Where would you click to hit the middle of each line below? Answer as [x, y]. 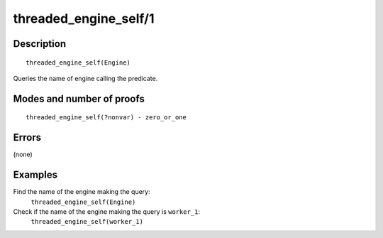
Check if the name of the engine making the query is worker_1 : [106, 211]
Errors [27, 137]
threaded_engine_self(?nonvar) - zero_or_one [106, 118]
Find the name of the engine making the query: [82, 192]
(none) [23, 155]
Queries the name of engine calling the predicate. [85, 78]
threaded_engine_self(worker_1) [87, 222]
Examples [35, 175]
